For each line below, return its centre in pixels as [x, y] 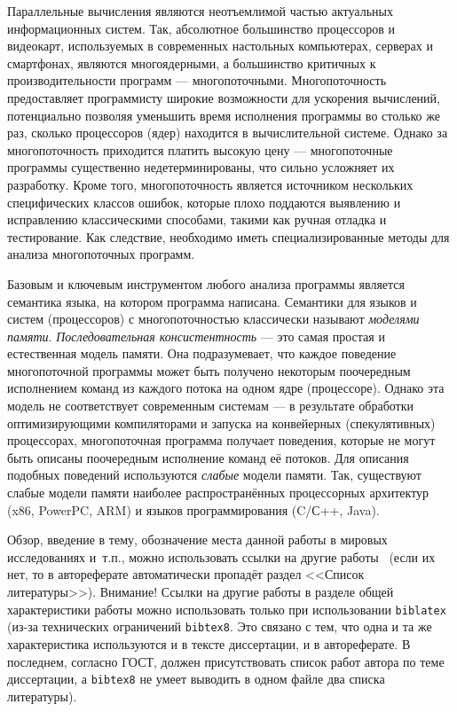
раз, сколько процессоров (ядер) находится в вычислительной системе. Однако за [228, 133]
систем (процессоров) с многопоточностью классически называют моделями [213, 319]
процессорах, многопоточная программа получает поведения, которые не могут [221, 440]
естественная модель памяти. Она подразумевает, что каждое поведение [202, 353]
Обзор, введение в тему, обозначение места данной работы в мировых [197, 540]
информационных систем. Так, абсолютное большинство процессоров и [201, 28]
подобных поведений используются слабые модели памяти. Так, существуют [214, 475]
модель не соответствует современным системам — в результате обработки [211, 406]
